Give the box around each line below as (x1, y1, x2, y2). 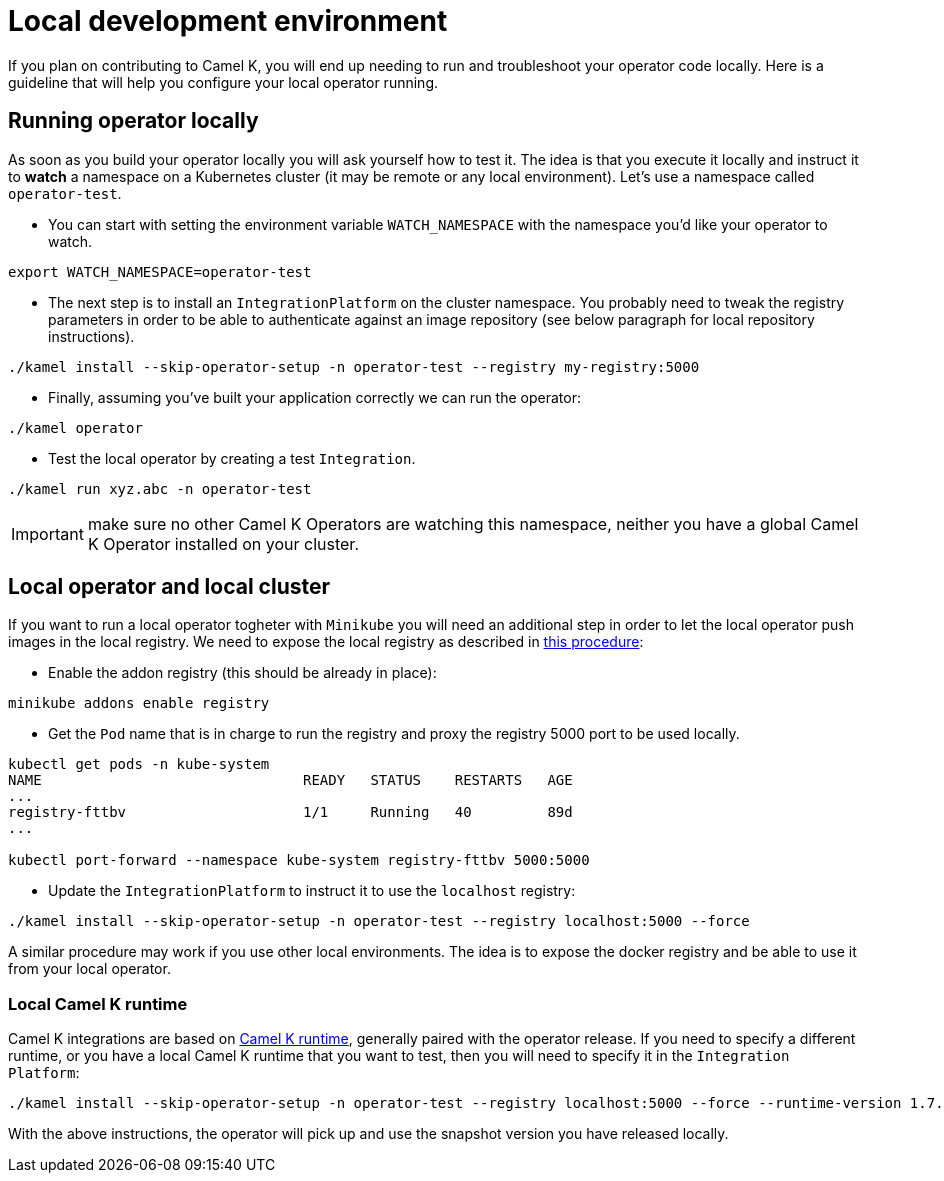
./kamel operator (8, 419, 143, 436)
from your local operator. (8, 960, 171, 978)
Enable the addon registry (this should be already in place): (48, 664, 437, 682)
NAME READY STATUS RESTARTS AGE (8, 772, 573, 789)
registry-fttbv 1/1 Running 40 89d (8, 804, 573, 821)
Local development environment (8, 4, 448, 38)
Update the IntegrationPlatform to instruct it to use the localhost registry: (48, 882, 576, 900)
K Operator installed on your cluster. (87, 533, 359, 554)
